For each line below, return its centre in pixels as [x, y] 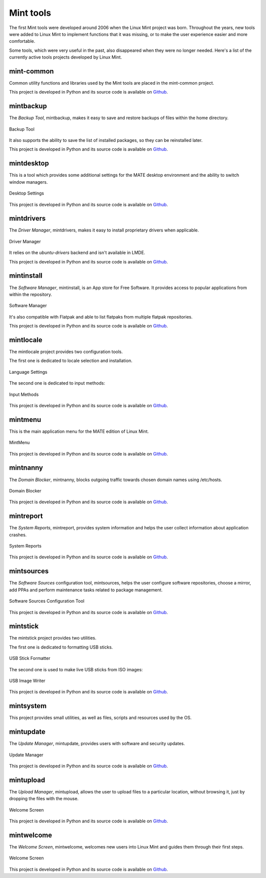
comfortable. [22, 41]
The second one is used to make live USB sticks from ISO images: [76, 669]
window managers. [28, 182]
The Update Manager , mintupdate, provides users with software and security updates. [97, 744]
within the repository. [31, 294]
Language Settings [28, 372]
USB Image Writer [27, 681]
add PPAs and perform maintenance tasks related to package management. [86, 590]
